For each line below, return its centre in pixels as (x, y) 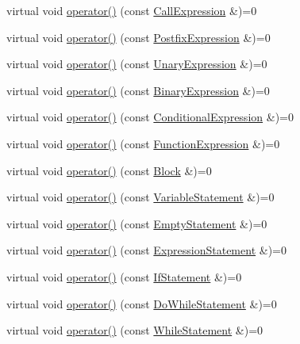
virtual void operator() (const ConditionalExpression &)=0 (150, 117)
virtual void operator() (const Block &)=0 (109, 170)
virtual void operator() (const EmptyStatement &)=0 (137, 223)
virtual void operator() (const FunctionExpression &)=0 (143, 143)
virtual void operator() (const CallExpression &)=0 (132, 10)
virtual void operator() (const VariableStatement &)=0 (140, 197)
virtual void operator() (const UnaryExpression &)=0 (137, 64)
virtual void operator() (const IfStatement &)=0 (124, 276)
